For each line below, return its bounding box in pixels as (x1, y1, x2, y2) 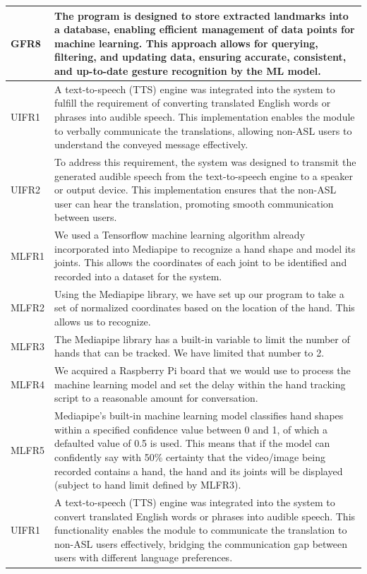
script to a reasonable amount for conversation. (54, 390, 258, 405)
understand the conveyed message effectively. (54, 137, 248, 152)
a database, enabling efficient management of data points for (54, 22, 355, 37)
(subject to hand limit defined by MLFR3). (54, 477, 241, 492)
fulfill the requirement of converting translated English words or (54, 95, 331, 110)
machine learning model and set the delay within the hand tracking (54, 376, 346, 391)
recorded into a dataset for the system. (54, 268, 222, 283)
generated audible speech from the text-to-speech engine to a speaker (54, 168, 354, 183)
